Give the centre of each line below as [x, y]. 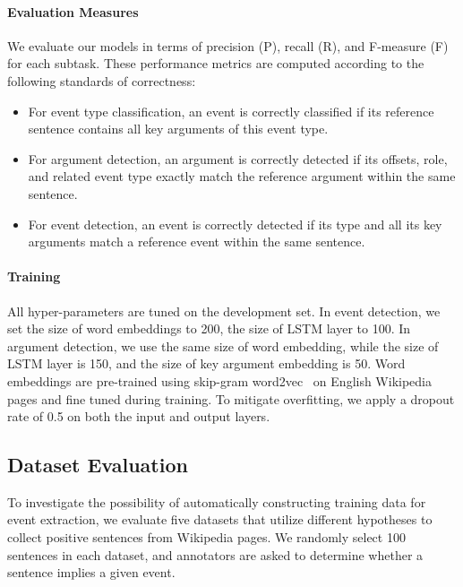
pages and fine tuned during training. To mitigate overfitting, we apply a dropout [231, 398]
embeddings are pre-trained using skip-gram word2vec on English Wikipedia [220, 380]
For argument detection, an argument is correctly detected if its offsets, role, [238, 158]
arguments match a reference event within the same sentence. [197, 242]
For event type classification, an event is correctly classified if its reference [231, 111]
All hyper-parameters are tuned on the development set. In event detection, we [224, 311]
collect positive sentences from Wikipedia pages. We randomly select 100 [206, 537]
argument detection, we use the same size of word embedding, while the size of [223, 345]
